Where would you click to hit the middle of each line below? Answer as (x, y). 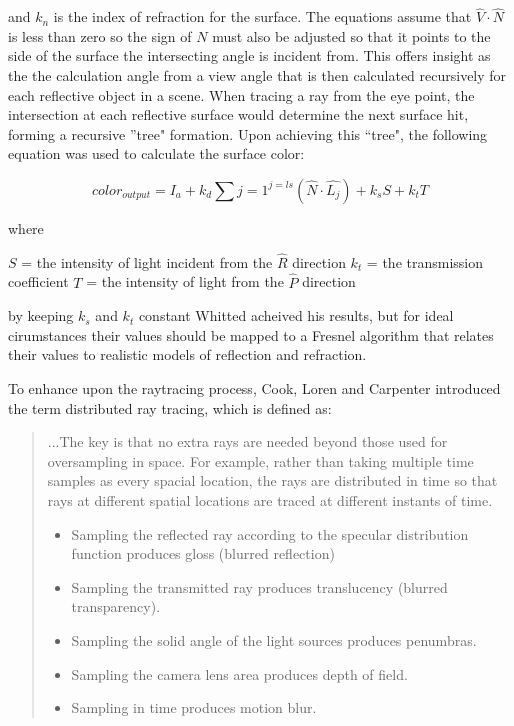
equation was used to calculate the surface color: (156, 153)
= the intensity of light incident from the (147, 261)
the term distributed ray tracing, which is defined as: (170, 407)
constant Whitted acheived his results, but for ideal (296, 315)
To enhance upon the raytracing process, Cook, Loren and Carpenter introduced (254, 387)
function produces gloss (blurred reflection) (203, 553)
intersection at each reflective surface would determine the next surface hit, (238, 114)
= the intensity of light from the (185, 281)
